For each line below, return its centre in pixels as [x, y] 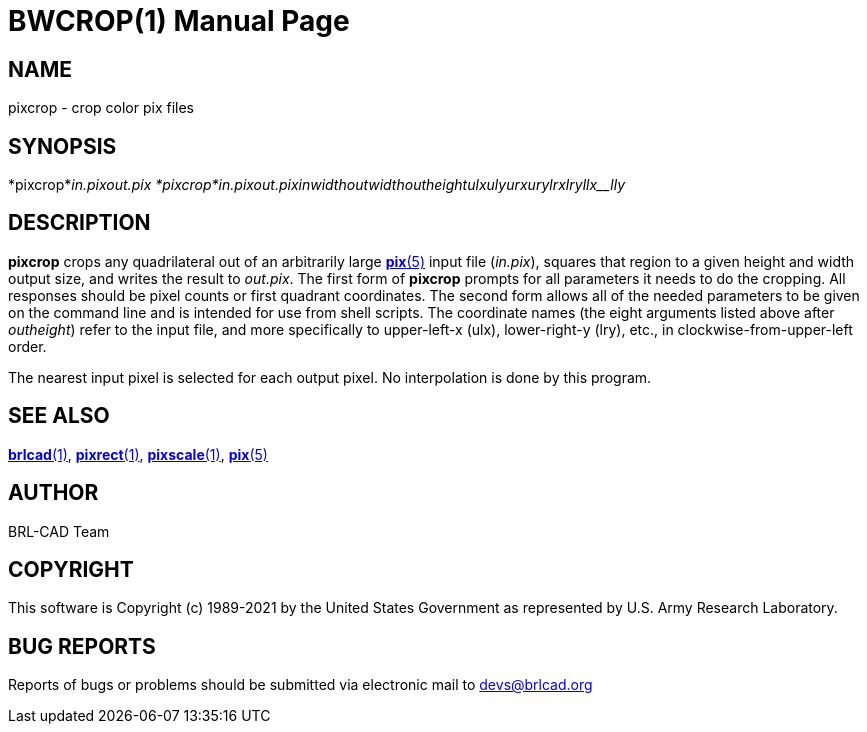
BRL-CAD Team [59, 531]
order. [27, 346]
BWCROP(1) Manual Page [179, 21]
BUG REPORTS [82, 646]
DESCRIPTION [79, 223]
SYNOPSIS [62, 146]
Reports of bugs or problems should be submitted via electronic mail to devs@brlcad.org [300, 685]
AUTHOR [53, 493]
